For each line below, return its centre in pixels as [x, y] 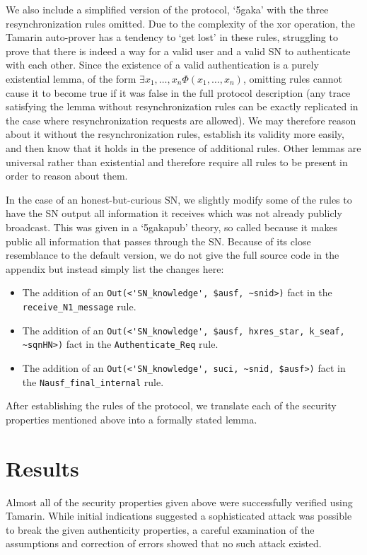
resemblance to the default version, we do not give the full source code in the [173, 255]
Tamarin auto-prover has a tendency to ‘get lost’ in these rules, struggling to [172, 37]
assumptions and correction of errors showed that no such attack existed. [164, 543]
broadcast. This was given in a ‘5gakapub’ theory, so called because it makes [172, 227]
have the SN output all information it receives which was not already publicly [174, 213]
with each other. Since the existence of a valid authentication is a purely [162, 65]
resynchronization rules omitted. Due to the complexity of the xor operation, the [181, 23]
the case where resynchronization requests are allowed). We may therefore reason [181, 120]
